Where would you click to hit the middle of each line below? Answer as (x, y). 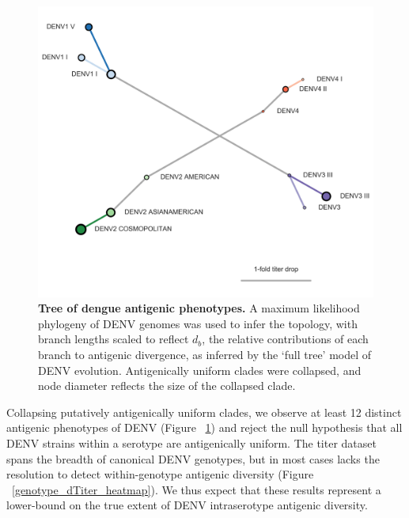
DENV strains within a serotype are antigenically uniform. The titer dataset (191, 443)
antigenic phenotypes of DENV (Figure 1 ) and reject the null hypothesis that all (204, 427)
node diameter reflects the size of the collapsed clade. (167, 386)
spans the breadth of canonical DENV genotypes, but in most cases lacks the (193, 458)
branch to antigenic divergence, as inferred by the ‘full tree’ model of (205, 355)
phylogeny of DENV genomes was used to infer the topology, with (198, 323)
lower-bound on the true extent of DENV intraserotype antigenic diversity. (187, 505)
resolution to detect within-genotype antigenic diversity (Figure (160, 474)
